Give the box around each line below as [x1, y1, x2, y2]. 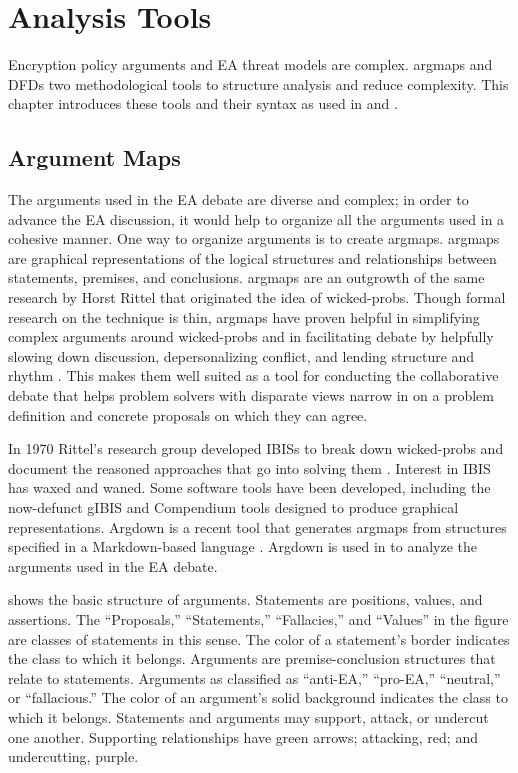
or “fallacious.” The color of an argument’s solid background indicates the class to [8, 687, 508, 708]
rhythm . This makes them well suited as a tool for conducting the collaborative [8, 365, 499, 386]
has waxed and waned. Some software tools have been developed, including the [8, 477, 491, 498]
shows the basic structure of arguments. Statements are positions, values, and [8, 589, 483, 610]
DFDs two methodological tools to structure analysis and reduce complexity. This [8, 73, 509, 94]
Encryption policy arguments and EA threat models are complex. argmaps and [8, 54, 493, 75]
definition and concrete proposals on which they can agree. [8, 404, 368, 425]
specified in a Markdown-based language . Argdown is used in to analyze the [8, 536, 478, 557]
